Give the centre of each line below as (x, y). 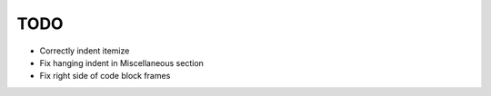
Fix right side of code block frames (105, 76)
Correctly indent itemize (85, 51)
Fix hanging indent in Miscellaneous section (122, 62)
